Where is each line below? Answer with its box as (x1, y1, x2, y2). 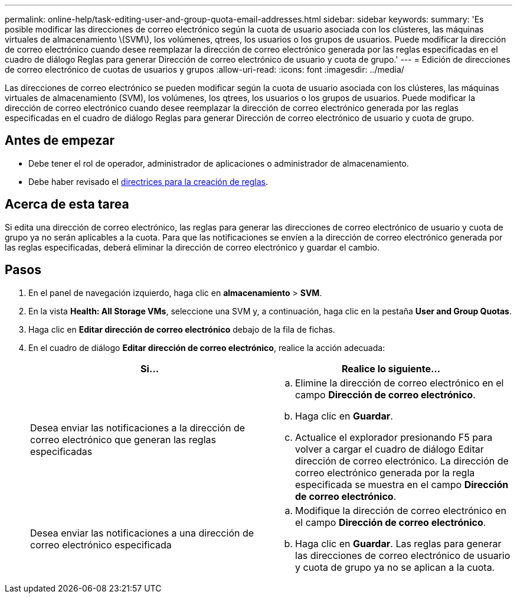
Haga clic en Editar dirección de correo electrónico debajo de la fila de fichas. (28, 324, 335, 334)
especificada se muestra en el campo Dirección (295, 478, 509, 490)
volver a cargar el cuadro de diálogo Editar (295, 443, 484, 455)
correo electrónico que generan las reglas (30, 433, 216, 446)
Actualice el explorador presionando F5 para (295, 431, 493, 443)
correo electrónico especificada (30, 538, 172, 551)
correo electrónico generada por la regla (295, 466, 475, 479)
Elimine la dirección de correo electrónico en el (295, 376, 504, 389)
